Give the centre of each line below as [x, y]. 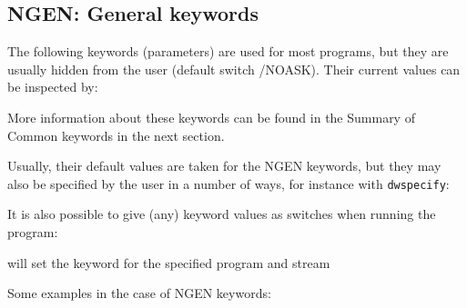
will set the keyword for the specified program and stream [169, 262]
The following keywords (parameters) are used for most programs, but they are [228, 51]
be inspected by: [53, 87]
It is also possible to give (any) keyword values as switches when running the [222, 214]
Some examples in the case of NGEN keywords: [139, 293]
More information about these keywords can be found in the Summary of [211, 117]
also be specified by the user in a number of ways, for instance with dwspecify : [228, 183]
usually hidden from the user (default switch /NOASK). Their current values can [234, 69]
